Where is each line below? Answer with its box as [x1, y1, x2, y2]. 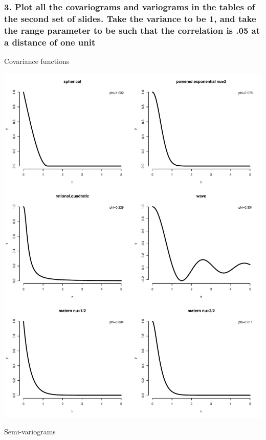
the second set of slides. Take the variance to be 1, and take [4, 12, 256, 25]
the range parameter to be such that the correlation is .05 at [4, 24, 260, 36]
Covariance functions [4, 55, 70, 66]
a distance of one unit [4, 35, 96, 48]
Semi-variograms [4, 426, 56, 437]
